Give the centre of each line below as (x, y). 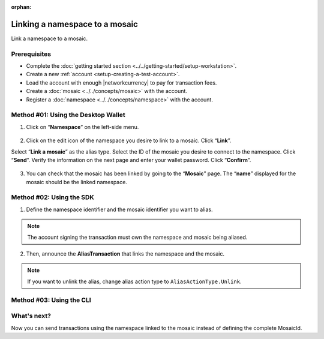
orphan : (21, 7)
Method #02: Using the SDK (52, 197)
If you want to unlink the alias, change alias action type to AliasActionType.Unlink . (135, 281)
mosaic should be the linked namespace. (76, 182)
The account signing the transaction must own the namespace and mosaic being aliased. (137, 237)
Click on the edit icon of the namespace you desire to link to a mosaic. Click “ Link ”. (129, 140)
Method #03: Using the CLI (51, 300)
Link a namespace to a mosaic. (49, 38)
